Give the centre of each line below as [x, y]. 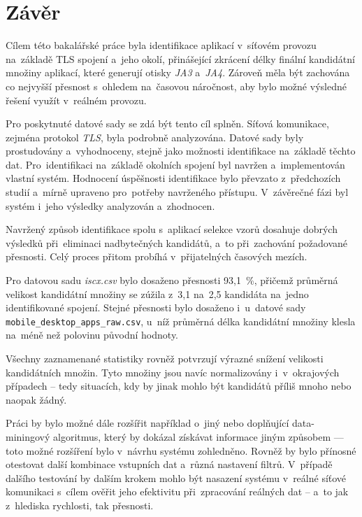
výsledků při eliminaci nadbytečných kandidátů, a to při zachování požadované [177, 242]
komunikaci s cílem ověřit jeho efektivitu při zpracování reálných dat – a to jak [177, 491]
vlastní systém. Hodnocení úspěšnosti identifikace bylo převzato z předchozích [173, 178]
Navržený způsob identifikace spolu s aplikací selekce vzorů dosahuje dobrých [172, 229]
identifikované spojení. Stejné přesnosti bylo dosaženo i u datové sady [156, 307]
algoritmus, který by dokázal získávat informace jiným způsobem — [198, 437]
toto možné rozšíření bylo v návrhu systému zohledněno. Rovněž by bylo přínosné [181, 450]
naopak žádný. [36, 399]
